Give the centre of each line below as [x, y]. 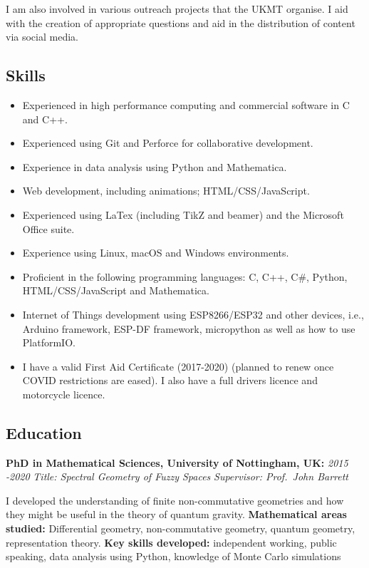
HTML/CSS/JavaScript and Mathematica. [116, 290]
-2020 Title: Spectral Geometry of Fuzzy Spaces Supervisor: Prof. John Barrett [177, 476]
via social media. [42, 37]
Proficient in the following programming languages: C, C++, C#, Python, [185, 276]
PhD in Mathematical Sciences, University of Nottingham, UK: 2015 [177, 462]
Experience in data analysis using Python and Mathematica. [155, 166]
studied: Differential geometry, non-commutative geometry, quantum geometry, [181, 528]
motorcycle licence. [64, 394]
